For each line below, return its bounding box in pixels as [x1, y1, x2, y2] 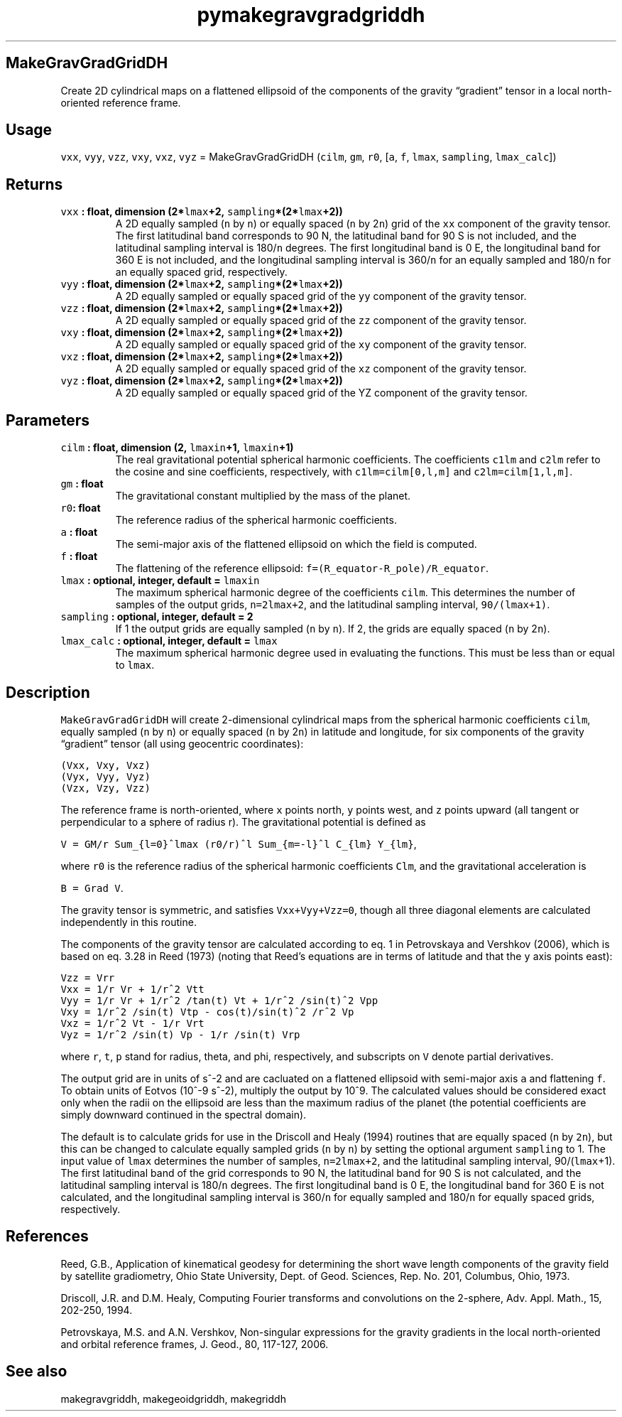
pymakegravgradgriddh [197, 3, 425, 27]
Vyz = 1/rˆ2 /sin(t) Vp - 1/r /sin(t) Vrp [60, 1028, 300, 1040]
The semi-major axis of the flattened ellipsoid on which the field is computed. [115, 538, 477, 551]
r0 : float [60, 502, 101, 514]
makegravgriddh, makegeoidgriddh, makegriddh [60, 1392, 286, 1405]
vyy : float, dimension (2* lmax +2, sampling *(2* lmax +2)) [60, 278, 343, 291]
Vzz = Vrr [60, 971, 115, 984]
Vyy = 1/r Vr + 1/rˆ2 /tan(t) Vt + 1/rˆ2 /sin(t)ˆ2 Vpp [60, 994, 378, 1006]
